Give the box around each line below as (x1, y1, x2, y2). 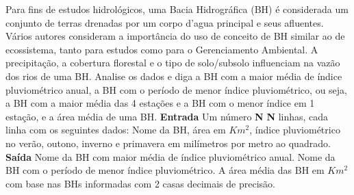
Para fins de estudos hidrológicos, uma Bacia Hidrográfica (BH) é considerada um (5, 2, 349, 16)
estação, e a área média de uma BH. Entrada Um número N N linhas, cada (5, 109, 329, 123)
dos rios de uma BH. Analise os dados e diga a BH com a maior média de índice (5, 68, 342, 83)
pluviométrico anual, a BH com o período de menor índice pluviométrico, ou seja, (5, 82, 347, 96)
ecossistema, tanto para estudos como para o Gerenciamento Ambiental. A (5, 42, 318, 56)
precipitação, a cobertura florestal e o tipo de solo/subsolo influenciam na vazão (5, 55, 340, 70)
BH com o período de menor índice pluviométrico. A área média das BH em (5, 163, 325, 177)
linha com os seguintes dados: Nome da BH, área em (5, 122, 226, 137)
